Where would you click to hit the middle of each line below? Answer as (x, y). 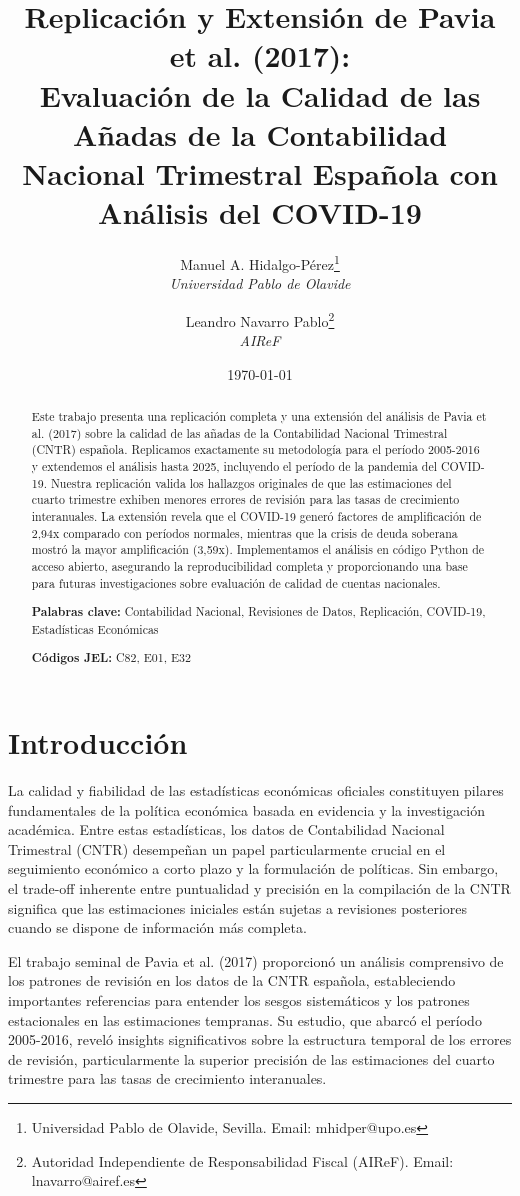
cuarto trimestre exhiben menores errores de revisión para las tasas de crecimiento (245, 499)
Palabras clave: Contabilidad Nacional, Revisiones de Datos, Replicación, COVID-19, (258, 612)
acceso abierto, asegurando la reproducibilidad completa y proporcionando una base (249, 566)
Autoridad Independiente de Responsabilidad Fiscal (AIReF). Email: (242, 1160)
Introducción (98, 742)
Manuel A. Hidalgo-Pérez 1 (260, 262)
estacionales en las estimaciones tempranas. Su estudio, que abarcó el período (245, 1019)
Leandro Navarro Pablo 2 (260, 319)
